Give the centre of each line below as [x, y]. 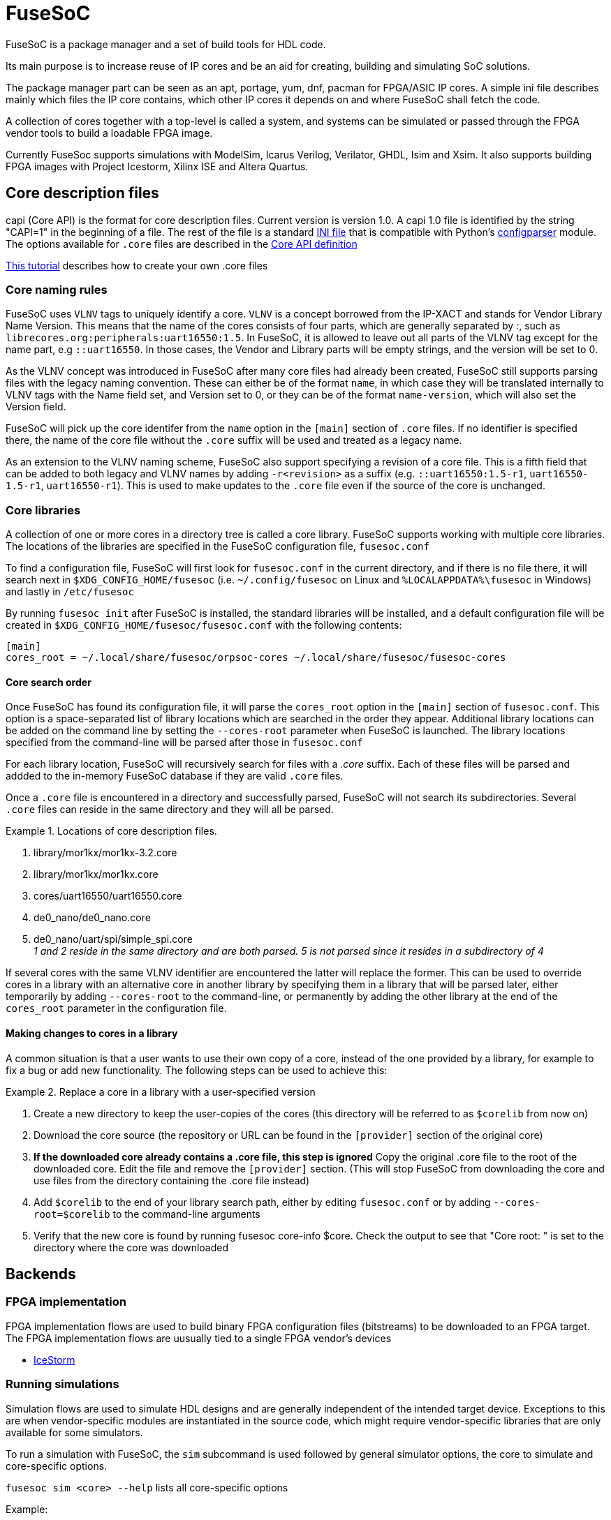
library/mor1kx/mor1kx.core [96, 874]
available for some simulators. [74, 1432]
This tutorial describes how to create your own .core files [137, 265]
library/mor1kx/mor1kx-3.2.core [105, 853]
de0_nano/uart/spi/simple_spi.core [113, 939]
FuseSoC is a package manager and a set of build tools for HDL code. [166, 44]
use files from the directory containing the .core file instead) [172, 1180]
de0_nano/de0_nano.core [92, 918]
